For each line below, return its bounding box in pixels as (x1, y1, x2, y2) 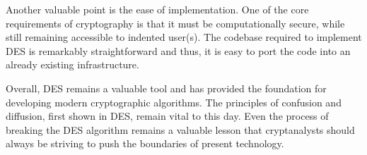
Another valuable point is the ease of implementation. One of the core (6, 2, 309, 16)
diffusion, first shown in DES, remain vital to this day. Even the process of (6, 108, 329, 123)
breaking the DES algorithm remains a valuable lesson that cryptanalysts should (6, 122, 355, 137)
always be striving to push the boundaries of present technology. (6, 136, 284, 151)
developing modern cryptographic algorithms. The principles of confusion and (6, 94, 342, 109)
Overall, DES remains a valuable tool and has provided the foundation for (6, 80, 327, 95)
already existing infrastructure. (6, 57, 139, 72)
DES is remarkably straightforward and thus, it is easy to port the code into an (6, 43, 351, 58)
